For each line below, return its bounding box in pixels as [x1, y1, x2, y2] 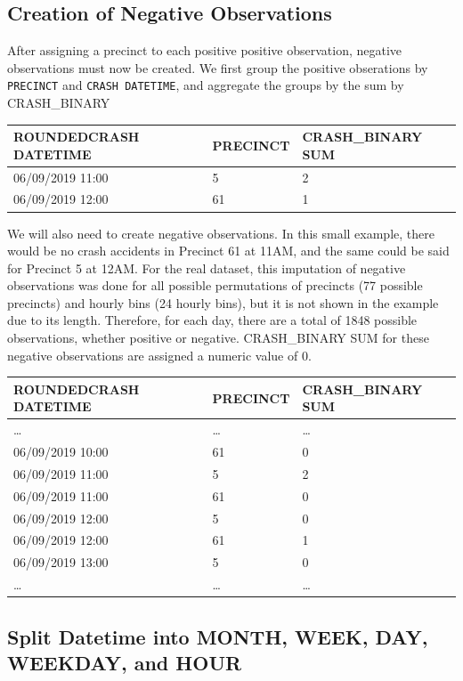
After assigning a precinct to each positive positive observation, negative [7, 41, 402, 60]
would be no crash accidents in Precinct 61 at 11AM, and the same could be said [7, 241, 450, 260]
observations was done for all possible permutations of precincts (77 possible [7, 276, 423, 295]
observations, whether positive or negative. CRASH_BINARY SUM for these [7, 328, 429, 347]
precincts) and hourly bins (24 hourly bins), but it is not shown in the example [7, 293, 439, 312]
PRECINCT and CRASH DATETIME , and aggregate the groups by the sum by [7, 76, 404, 94]
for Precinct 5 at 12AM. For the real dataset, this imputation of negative [7, 258, 406, 277]
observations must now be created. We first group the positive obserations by [7, 58, 428, 77]
